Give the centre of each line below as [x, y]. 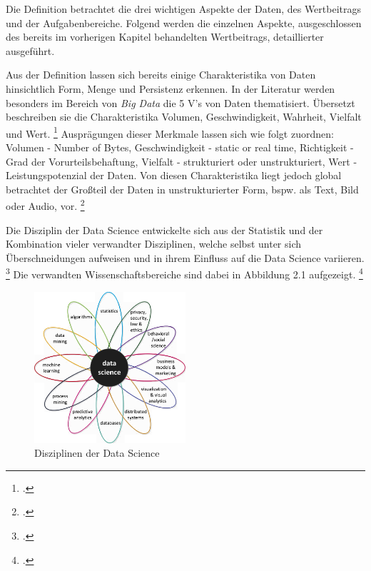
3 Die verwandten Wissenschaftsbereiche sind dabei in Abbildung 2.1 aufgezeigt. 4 [184, 273]
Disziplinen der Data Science [97, 453]
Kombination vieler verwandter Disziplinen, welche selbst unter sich [154, 244]
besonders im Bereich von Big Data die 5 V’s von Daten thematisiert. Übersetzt [181, 102]
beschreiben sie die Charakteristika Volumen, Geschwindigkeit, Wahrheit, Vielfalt [184, 117]
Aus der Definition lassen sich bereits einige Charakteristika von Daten [161, 75]
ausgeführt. [30, 50]
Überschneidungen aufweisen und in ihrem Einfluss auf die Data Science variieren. [185, 257]
